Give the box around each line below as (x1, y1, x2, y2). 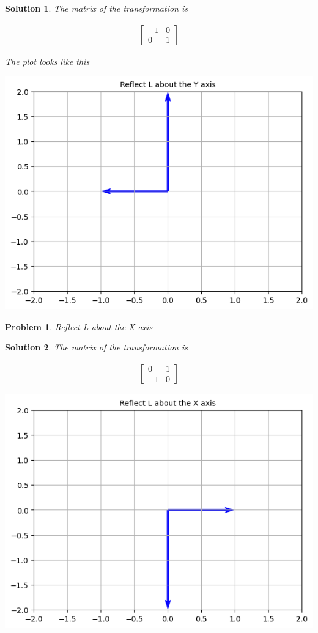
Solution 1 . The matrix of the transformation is (5, 2, 188, 14)
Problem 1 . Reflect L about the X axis (5, 320, 153, 333)
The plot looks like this (5, 54, 90, 67)
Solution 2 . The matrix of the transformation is (5, 341, 188, 354)
